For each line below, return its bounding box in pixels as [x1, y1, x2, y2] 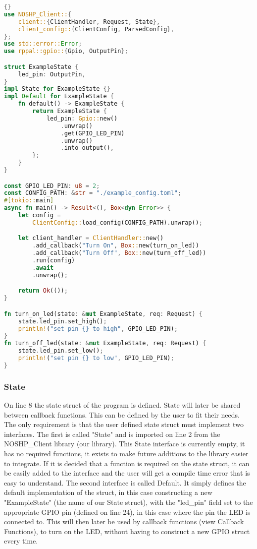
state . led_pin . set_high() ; [18, 317, 107, 325]
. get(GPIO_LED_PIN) [60, 129, 125, 137]
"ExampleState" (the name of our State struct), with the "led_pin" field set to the [4, 496, 253, 507]
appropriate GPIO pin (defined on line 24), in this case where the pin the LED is [4, 506, 251, 517]
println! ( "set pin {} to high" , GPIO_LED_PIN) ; [18, 325, 178, 332]
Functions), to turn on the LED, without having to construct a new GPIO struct [4, 526, 250, 536]
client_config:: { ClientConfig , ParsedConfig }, [18, 25, 174, 33]
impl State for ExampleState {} [4, 85, 110, 93]
